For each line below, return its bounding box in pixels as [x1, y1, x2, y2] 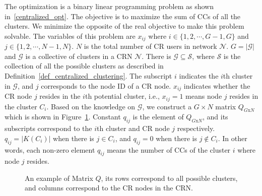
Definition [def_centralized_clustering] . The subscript [5, 71, 172, 81]
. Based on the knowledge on [46, 101, 136, 111]
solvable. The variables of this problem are [5, 30, 136, 41]
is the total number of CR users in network [84, 41, 217, 51]
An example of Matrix [25, 172, 93, 183]
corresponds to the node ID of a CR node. [41, 80, 171, 91]
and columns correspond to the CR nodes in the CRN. [25, 182, 193, 193]
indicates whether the [183, 80, 250, 91]
